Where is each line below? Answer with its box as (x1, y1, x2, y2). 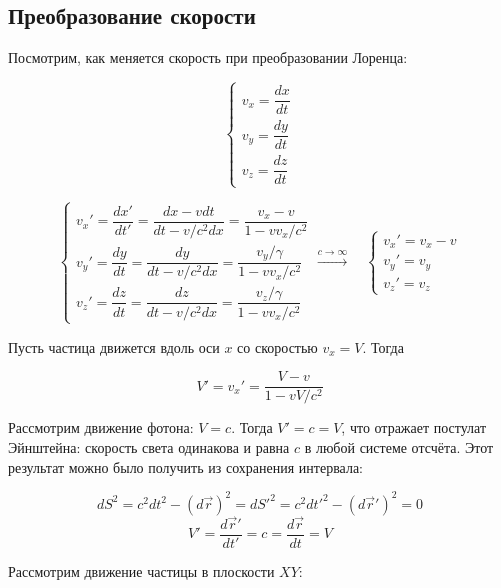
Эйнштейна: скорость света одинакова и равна (8, 437, 290, 458)
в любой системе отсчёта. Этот (304, 437, 494, 458)
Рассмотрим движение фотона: (8, 417, 194, 438)
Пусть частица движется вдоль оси (8, 336, 220, 357)
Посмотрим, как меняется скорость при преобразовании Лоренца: (8, 47, 408, 68)
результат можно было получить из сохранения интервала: (8, 456, 363, 477)
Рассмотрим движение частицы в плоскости (8, 561, 275, 581)
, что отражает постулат (341, 417, 487, 438)
